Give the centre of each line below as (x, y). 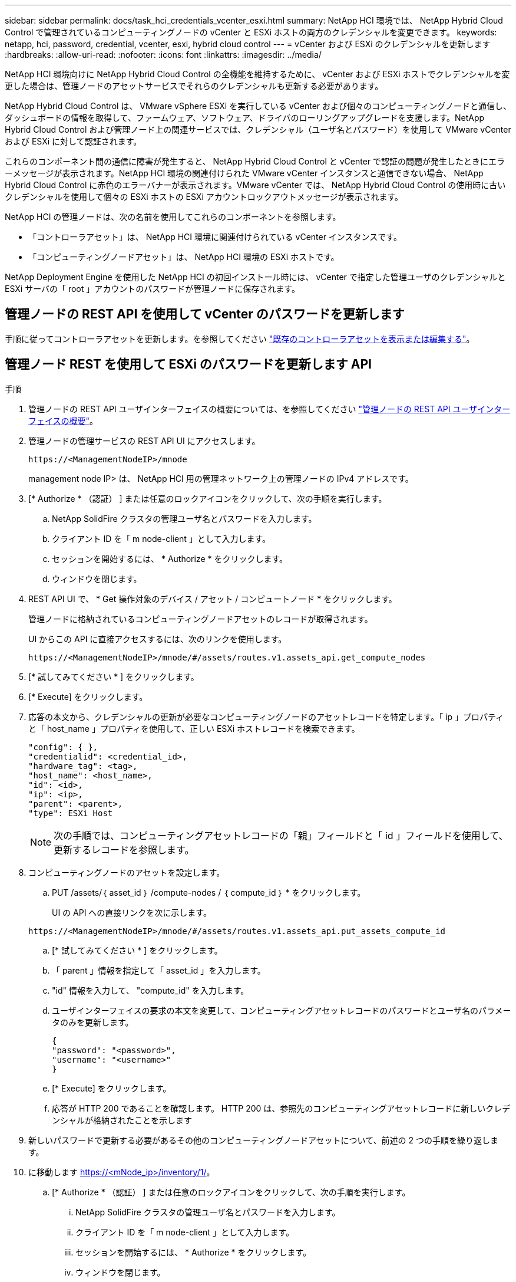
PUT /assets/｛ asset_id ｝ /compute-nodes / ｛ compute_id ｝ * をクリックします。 (209, 892)
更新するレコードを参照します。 (124, 849)
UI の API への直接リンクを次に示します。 (132, 912)
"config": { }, (63, 747)
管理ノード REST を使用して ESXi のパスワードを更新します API (188, 364)
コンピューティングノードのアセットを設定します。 (127, 872)
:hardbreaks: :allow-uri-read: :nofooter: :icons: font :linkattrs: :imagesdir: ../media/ (163, 55)
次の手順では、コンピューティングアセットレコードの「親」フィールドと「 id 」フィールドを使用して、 (281, 835)
